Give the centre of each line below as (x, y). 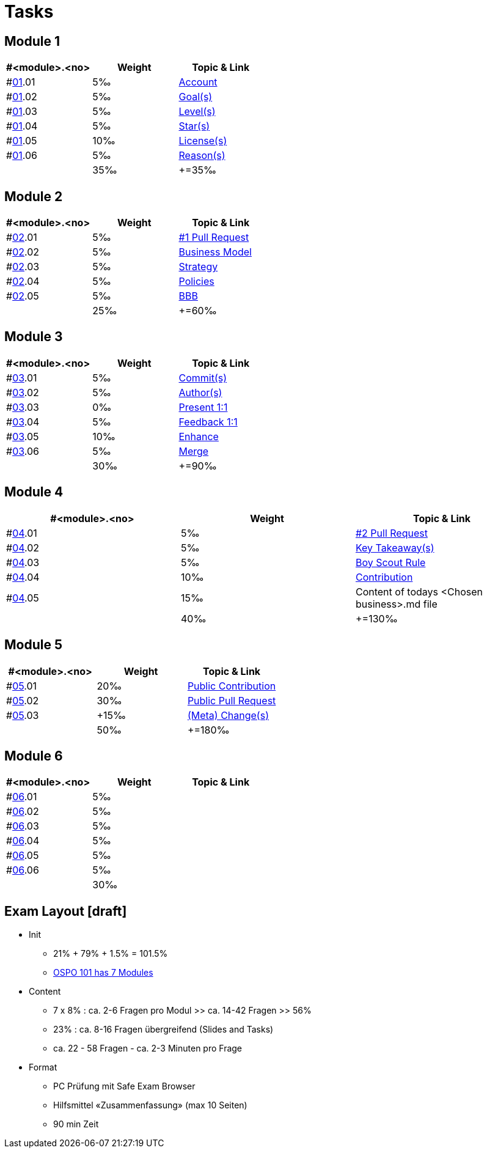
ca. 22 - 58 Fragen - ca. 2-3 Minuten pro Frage (148, 1048)
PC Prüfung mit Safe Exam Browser (124, 1086)
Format (43, 1067)
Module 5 (33, 645)
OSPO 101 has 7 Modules (103, 973)
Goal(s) (196, 97)
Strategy (198, 267)
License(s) (203, 141)
